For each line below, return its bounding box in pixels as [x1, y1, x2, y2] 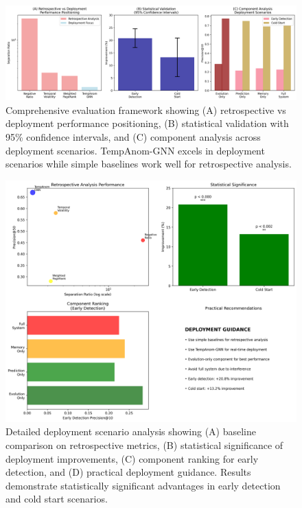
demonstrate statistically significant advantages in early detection [5, 478, 281, 492]
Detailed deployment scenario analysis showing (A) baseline [5, 424, 256, 439]
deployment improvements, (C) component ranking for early [5, 451, 259, 465]
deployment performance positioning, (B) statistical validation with [5, 116, 289, 130]
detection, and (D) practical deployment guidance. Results [5, 465, 251, 479]
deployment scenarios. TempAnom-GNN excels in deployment [5, 143, 265, 157]
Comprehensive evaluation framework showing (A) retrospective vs [5, 102, 286, 117]
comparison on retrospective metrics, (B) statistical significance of [5, 438, 283, 452]
